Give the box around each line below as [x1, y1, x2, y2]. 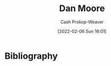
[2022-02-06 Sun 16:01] [57, 28, 107, 34]
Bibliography [4, 50, 58, 61]
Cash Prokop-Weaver [60, 19, 104, 25]
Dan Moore [59, 3, 105, 14]
